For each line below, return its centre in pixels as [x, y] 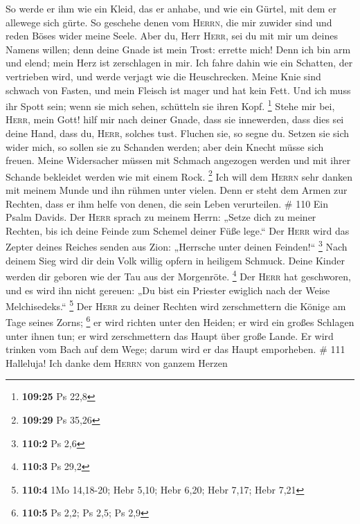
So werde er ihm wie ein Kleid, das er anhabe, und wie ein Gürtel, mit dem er [171, 8]
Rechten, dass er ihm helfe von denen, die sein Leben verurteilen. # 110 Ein [167, 203]
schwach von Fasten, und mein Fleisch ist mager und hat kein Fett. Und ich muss [178, 90]
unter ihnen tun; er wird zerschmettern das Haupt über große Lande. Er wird [170, 335]
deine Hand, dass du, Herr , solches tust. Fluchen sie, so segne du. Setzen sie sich [178, 133]
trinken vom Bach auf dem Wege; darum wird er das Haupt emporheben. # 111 [175, 349]
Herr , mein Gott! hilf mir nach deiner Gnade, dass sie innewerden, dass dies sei [175, 119]
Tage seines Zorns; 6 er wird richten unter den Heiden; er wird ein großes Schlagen [180, 321]
